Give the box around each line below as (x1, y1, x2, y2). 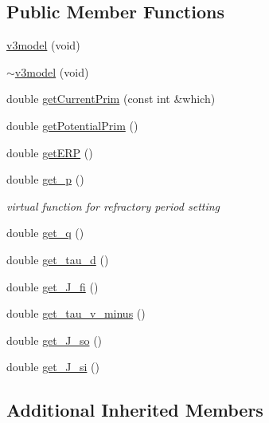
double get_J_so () (6, 331, 103, 348)
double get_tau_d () (6, 251, 109, 267)
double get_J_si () (6, 358, 99, 375)
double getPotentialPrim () (6, 117, 138, 133)
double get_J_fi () (6, 278, 99, 295)
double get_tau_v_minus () (6, 305, 146, 322)
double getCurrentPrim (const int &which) (6, 90, 216, 107)
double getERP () (6, 144, 93, 160)
